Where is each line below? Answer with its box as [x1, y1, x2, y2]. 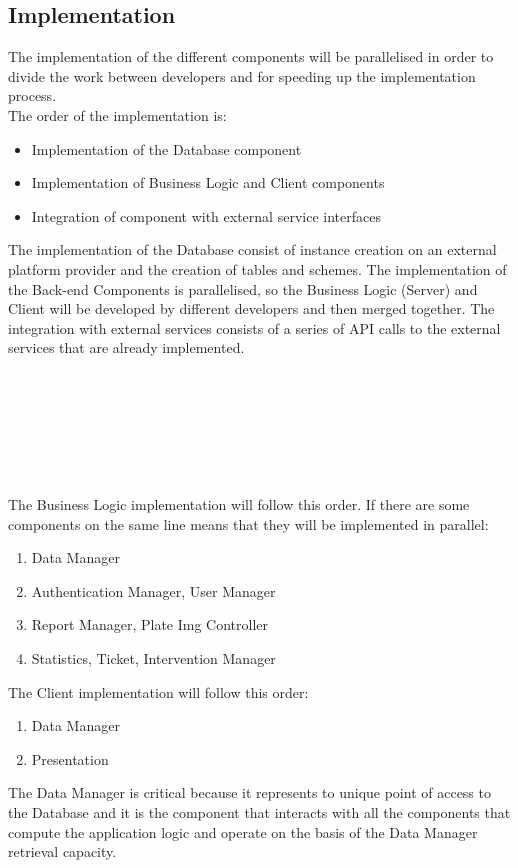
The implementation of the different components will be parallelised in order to [8, 46, 494, 67]
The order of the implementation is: [8, 104, 227, 125]
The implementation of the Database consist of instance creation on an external [8, 239, 497, 260]
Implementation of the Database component [31, 138, 302, 159]
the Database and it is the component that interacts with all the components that [8, 802, 511, 823]
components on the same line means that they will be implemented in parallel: [8, 513, 489, 534]
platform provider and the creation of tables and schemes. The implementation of [8, 258, 507, 279]
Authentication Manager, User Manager [31, 580, 276, 601]
